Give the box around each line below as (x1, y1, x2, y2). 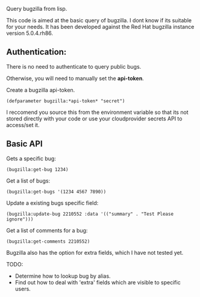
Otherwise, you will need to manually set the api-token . (6, 75, 145, 82)
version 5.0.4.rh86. (6, 30, 53, 37)
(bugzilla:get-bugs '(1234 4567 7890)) (6, 189, 107, 195)
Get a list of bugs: (6, 177, 50, 184)
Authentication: (6, 47, 67, 57)
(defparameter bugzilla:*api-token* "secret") (6, 98, 125, 104)
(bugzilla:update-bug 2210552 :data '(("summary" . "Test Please (6, 211, 173, 217)
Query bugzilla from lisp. (6, 5, 67, 12)
